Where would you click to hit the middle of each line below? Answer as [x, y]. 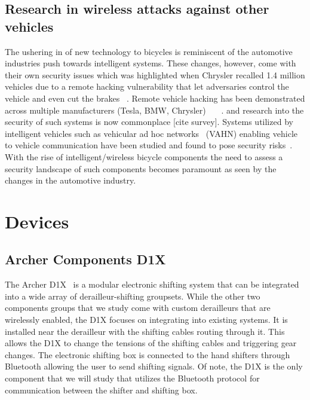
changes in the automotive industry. [70, 180]
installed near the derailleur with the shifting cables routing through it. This [145, 331]
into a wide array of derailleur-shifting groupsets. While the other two [133, 296]
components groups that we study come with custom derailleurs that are [138, 308]
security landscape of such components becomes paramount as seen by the [141, 168]
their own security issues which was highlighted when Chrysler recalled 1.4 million [155, 74]
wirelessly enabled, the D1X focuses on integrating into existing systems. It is [146, 320]
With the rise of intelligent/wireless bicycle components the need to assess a [144, 156]
